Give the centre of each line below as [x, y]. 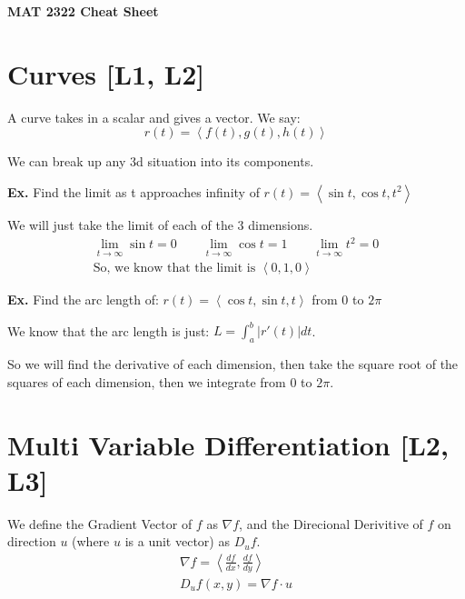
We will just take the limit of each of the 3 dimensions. [160, 224]
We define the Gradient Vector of [100, 523]
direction [32, 541]
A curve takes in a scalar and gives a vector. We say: [154, 117]
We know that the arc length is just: [109, 330]
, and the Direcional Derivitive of [331, 523]
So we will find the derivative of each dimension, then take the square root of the [233, 364]
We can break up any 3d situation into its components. [161, 161]
